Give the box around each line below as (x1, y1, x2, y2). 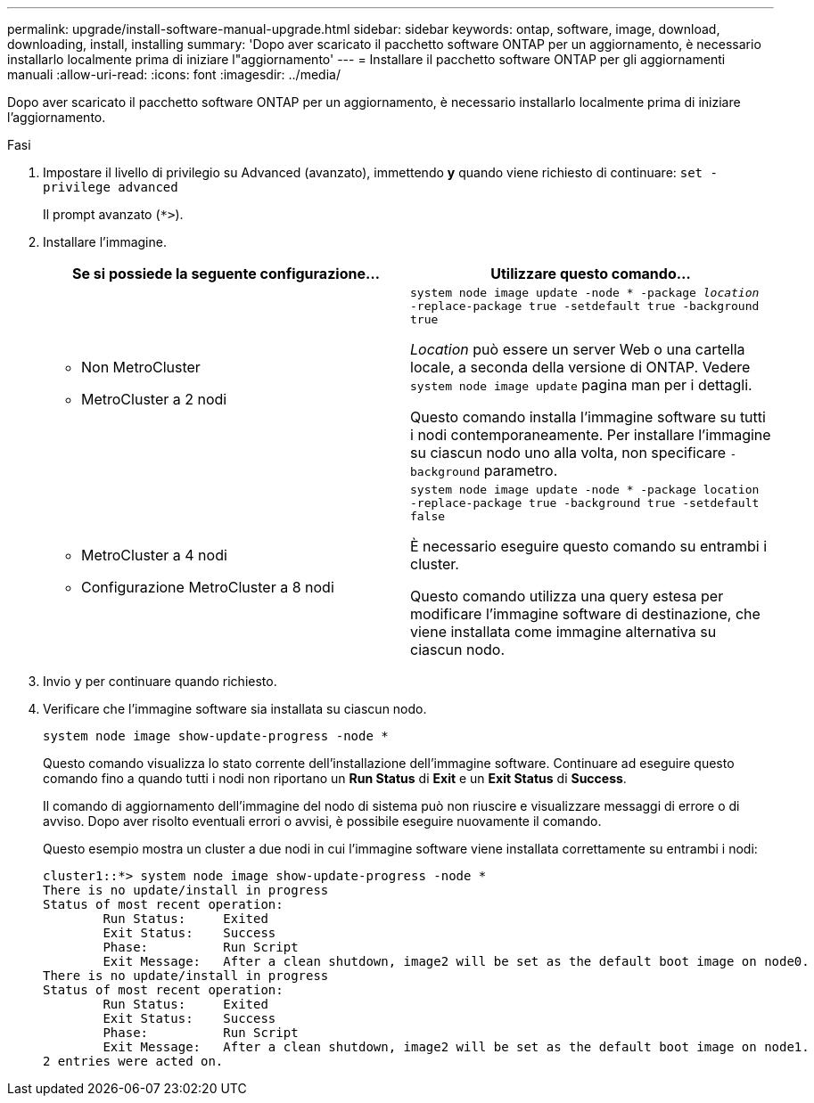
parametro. (483, 462, 558, 479)
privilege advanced (43, 180, 178, 194)
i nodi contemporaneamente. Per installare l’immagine (410, 426, 771, 444)
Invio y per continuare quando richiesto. (43, 674, 277, 689)
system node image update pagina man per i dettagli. (410, 376, 752, 394)
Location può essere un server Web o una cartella (410, 340, 745, 358)
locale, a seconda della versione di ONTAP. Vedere (410, 358, 751, 376)
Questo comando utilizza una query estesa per (410, 587, 724, 605)
